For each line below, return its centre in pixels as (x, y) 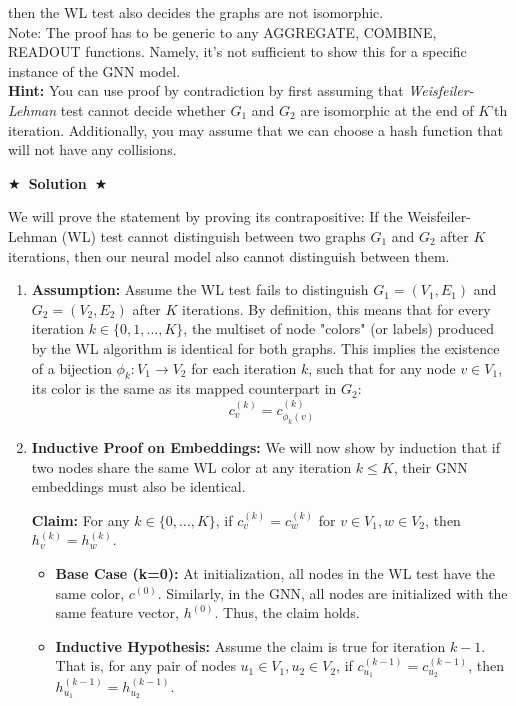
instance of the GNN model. (94, 70)
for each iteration (244, 367)
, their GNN (430, 466)
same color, (90, 592)
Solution (57, 182)
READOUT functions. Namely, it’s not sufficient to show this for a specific (237, 51)
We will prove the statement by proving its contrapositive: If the (205, 216)
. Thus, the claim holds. (287, 612)
